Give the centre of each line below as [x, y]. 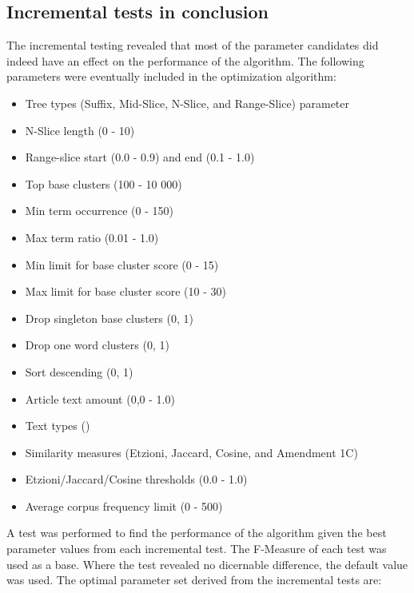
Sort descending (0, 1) [79, 371]
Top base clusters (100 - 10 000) [103, 183]
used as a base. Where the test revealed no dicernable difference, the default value [207, 564]
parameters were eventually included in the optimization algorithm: [171, 76]
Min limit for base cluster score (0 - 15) [122, 264]
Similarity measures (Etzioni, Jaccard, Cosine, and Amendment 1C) [191, 452]
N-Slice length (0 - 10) [80, 130]
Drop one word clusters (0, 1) [97, 345]
